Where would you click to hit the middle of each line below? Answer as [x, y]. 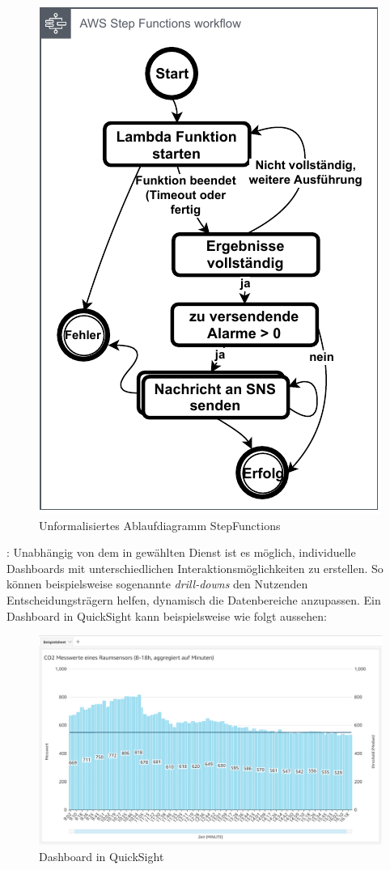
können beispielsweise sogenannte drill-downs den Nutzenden [157, 584]
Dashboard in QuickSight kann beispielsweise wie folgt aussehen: [167, 615]
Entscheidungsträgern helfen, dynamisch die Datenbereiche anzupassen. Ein [194, 599]
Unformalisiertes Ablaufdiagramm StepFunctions [160, 525]
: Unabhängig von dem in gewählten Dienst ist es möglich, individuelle [181, 552]
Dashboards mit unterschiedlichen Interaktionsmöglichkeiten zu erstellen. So [195, 568]
